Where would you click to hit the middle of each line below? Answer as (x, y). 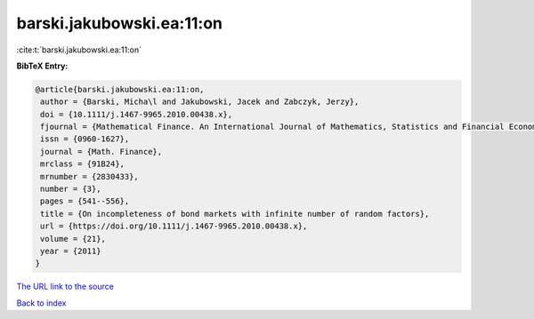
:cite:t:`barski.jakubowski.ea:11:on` (79, 50)
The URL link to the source (65, 287)
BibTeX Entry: (42, 66)
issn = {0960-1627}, (85, 139)
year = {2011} (71, 251)
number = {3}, (71, 189)
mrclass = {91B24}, (82, 164)
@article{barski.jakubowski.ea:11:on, (120, 89)
